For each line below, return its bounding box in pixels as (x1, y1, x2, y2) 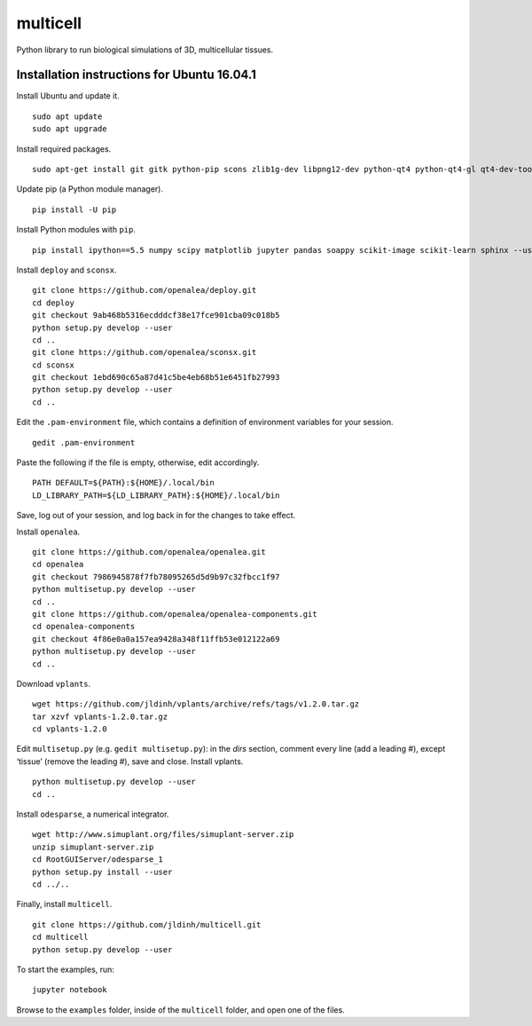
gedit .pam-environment (32, 438, 136, 447)
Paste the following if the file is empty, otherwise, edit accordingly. (16, 457, 260, 468)
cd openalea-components (32, 621, 136, 632)
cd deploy (32, 297, 74, 308)
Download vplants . (16, 678, 91, 689)
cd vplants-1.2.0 (32, 724, 107, 734)
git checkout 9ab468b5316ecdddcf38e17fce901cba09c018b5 (32, 311, 280, 320)
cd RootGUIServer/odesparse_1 (32, 855, 164, 864)
